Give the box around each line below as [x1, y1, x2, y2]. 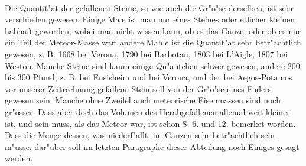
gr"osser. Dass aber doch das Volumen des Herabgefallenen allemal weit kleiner [5, 105, 290, 118]
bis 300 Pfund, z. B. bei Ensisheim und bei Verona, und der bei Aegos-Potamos [5, 71, 292, 83]
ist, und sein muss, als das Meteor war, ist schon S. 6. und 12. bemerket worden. [5, 117, 296, 129]
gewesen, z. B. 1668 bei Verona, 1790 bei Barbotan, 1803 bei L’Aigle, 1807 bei [5, 47, 288, 60]
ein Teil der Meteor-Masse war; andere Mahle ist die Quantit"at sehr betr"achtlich [5, 36, 301, 48]
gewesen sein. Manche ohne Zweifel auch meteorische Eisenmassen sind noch [5, 94, 281, 106]
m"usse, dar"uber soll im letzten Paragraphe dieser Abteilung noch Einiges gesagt [5, 140, 300, 152]
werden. [5, 152, 33, 164]
